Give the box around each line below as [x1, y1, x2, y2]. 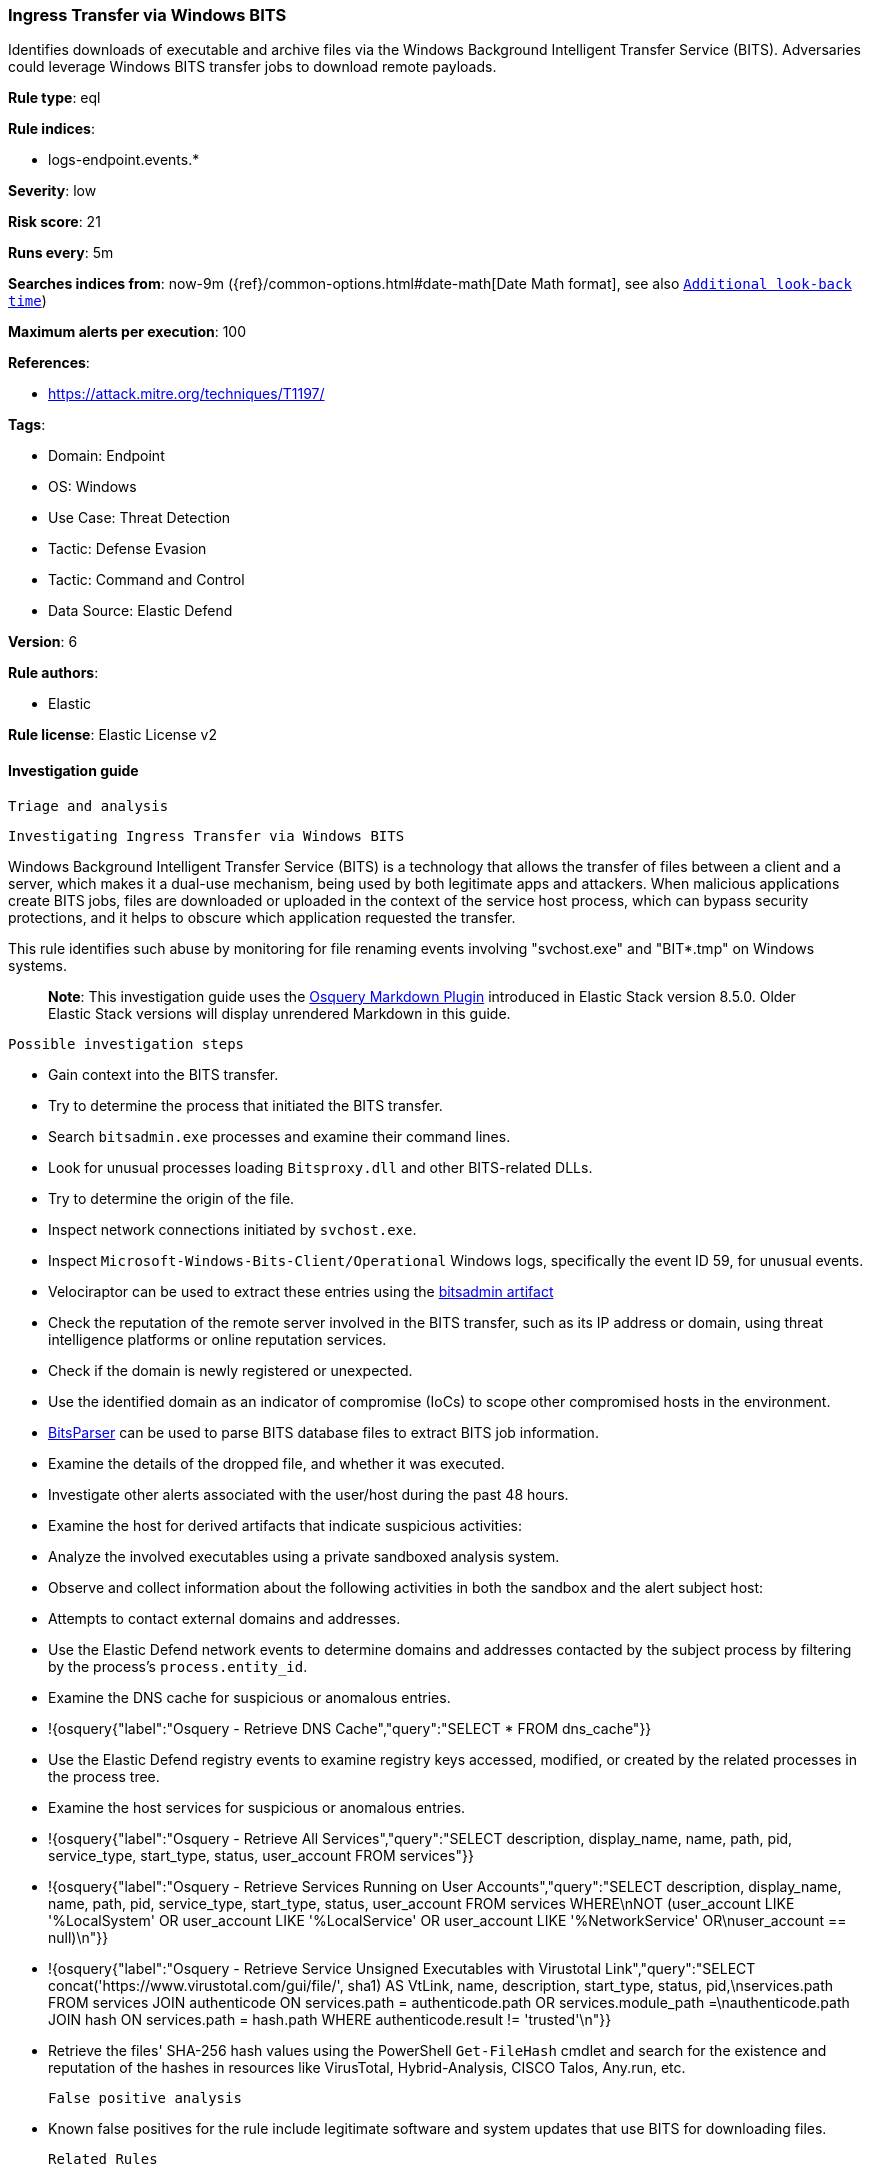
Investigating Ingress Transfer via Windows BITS [8, 827, 405, 844]
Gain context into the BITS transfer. [48, 1065, 279, 1083]
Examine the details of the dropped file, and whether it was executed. [48, 1454, 505, 1472]
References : [8, 354, 90, 372]
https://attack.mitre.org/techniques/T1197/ [48, 385, 325, 403]
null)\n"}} [48, 1928, 109, 1946]
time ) [8, 292, 47, 310]
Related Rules [48, 2150, 158, 2167]
